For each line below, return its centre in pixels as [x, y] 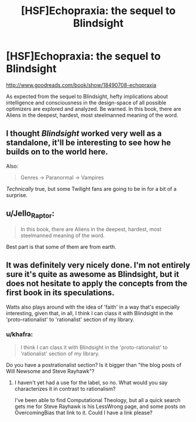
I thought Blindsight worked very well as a [84, 134]
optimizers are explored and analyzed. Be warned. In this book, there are [94, 109]
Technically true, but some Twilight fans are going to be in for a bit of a [91, 188]
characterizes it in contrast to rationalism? [65, 389]
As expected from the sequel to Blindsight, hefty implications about [87, 96]
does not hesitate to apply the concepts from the [97, 284]
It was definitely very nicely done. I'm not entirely [98, 265]
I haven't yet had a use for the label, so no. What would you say [91, 382]
